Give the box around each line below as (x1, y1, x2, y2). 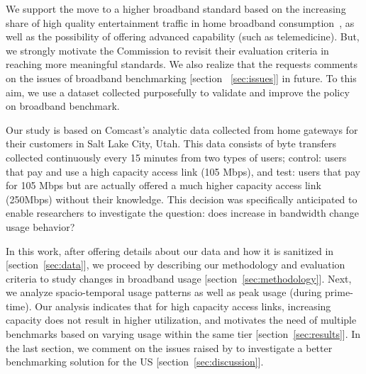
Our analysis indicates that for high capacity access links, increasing (35, 298, 331, 313)
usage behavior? (6, 219, 75, 234)
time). (6, 298, 32, 313)
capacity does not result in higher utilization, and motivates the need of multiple (6, 312, 357, 327)
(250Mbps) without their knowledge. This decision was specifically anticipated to (6, 191, 357, 206)
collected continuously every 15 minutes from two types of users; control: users (6, 149, 347, 164)
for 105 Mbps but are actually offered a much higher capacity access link (6, 178, 321, 193)
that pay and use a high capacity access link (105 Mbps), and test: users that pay (6, 164, 360, 178)
